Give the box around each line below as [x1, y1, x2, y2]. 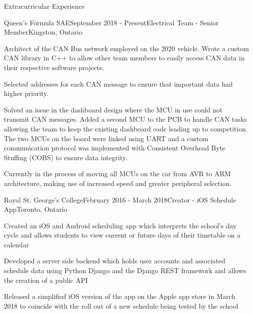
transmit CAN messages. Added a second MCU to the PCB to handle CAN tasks [4, 114, 247, 124]
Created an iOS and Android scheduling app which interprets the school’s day [4, 220, 237, 230]
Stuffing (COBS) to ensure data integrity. [4, 152, 127, 162]
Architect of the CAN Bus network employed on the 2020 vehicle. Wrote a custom [4, 43, 249, 53]
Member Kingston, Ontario [4, 27, 83, 37]
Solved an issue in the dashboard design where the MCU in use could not [4, 104, 223, 114]
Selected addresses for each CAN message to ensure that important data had [4, 78, 233, 89]
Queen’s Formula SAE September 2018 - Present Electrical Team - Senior [4, 17, 219, 27]
